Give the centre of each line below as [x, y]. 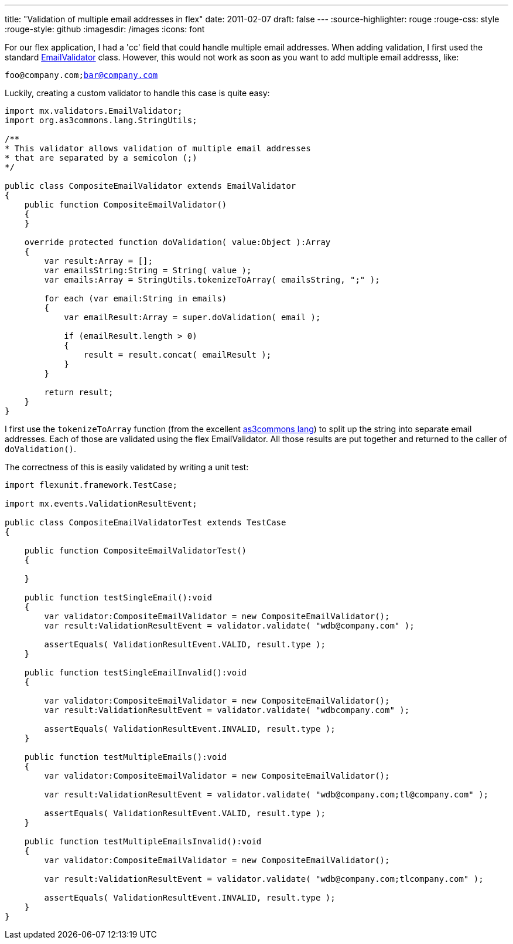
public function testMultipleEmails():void [126, 757]
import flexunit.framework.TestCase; [91, 485]
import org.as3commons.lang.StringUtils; [101, 120]
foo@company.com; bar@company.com [81, 75]
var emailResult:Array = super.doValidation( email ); [192, 317]
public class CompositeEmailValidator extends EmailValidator [151, 186]
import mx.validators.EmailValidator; [94, 111]
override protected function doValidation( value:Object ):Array [177, 242]
